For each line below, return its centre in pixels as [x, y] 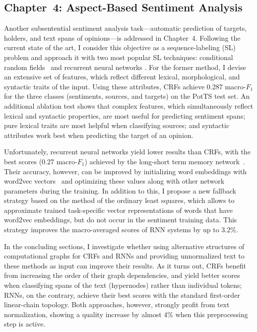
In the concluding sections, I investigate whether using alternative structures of [124, 246]
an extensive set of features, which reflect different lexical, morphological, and [122, 77]
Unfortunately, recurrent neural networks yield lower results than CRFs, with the [127, 152]
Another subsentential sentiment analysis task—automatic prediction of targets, [126, 28]
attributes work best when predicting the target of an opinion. [99, 135]
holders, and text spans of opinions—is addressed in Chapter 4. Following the [122, 37]
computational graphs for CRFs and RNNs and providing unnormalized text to [124, 256]
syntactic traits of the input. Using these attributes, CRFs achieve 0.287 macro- [125, 86]
